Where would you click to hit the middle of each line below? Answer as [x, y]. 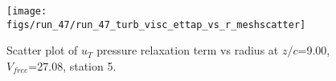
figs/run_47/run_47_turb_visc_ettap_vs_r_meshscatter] [156, 24]
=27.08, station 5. [72, 65]
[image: [27, 11]
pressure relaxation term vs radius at [188, 50]
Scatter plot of [42, 50]
